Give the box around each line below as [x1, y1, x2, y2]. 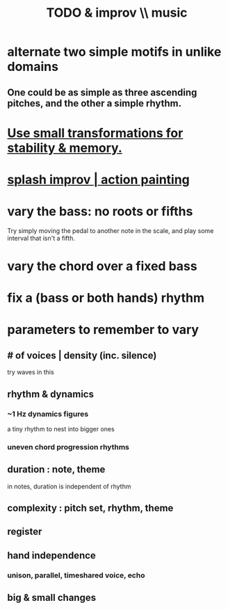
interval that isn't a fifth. [7, 234, 75, 242]
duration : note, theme [7, 464, 106, 476]
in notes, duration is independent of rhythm [7, 482, 131, 490]
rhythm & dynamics [7, 388, 94, 400]
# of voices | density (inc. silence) [7, 349, 157, 361]
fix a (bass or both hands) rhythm [7, 290, 205, 306]
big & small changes [7, 592, 96, 604]
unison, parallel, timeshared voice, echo [7, 570, 145, 580]
